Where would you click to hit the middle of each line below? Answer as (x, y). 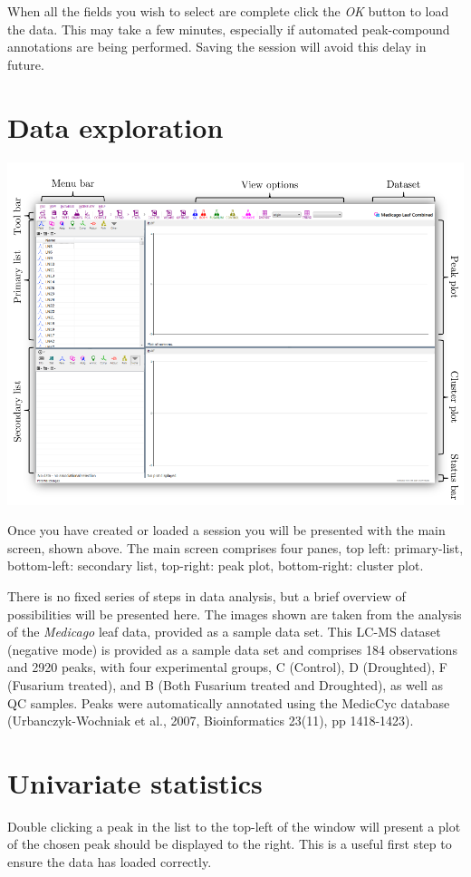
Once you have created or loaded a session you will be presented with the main (226, 530)
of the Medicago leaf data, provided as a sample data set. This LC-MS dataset (224, 632)
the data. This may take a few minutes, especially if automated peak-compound (229, 29)
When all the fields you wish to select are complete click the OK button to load (228, 11)
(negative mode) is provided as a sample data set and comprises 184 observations (232, 649)
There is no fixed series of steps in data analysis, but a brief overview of (207, 596)
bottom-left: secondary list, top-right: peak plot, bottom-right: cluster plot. (216, 565)
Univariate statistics (135, 782)
